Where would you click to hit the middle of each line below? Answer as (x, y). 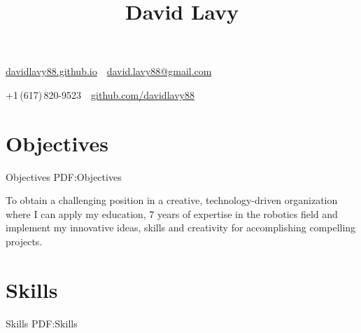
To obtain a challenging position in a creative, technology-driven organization (172, 200)
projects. (24, 242)
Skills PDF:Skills (42, 323)
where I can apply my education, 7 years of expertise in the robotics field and (172, 213)
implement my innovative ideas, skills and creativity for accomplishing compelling (181, 227)
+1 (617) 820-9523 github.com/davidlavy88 (100, 94)
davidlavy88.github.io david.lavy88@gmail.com (109, 71)
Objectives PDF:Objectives (64, 176)
